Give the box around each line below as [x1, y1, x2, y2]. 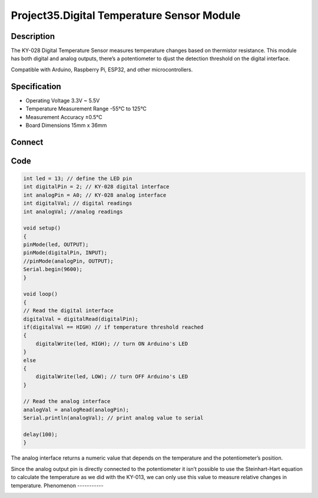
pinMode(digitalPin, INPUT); [23, 250, 108, 256]
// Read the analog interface [23, 398, 111, 405]
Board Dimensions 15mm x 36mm [25, 122, 107, 129]
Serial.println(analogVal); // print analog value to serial [23, 415, 204, 421]
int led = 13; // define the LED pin [23, 175, 132, 182]
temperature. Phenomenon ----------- [11, 481, 104, 489]
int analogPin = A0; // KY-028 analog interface [23, 192, 167, 198]
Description [11, 31, 55, 41]
